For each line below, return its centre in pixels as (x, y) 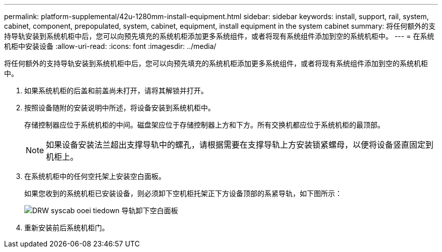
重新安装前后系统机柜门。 (67, 228)
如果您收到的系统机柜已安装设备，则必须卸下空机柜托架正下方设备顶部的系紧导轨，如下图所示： (183, 193)
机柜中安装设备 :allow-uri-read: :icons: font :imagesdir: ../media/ (110, 46)
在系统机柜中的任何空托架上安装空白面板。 (95, 176)
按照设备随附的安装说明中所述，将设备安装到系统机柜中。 (120, 108)
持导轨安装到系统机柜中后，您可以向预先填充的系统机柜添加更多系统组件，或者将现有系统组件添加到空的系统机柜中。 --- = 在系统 (219, 36)
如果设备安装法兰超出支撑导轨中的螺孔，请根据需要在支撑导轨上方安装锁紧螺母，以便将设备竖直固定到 (240, 145)
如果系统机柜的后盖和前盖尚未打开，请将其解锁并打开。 (116, 90)
